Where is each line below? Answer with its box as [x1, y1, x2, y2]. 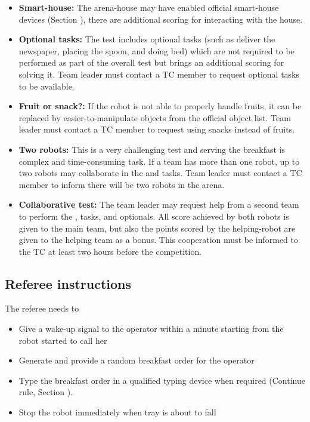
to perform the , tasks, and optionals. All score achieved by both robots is [18, 210, 289, 222]
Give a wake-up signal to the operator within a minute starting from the [18, 322, 284, 335]
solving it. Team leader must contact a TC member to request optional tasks [18, 67, 300, 80]
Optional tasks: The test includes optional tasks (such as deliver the [18, 33, 275, 45]
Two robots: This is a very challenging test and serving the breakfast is [18, 143, 286, 155]
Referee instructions [5, 274, 132, 292]
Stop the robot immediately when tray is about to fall [18, 406, 216, 418]
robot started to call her [18, 334, 107, 346]
